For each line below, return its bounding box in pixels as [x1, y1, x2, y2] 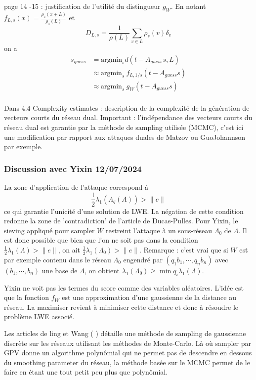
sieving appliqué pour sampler [4, 225, 95, 235]
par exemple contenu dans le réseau [4, 254, 111, 264]
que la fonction [4, 292, 49, 302]
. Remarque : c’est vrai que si [139, 244, 228, 254]
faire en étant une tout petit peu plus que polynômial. [4, 367, 168, 377]
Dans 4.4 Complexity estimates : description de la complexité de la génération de [4, 102, 250, 113]
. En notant [171, 1, 206, 11]
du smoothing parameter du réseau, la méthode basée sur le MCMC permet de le [4, 357, 250, 367]
